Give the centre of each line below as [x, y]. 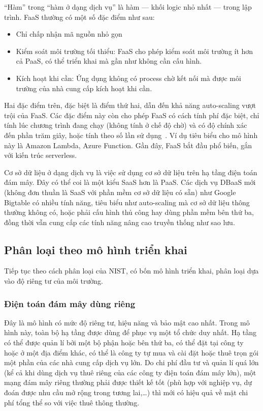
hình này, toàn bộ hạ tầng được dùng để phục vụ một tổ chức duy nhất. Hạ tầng [130, 332]
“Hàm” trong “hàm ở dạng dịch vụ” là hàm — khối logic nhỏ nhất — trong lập [128, 7]
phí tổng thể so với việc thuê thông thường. [72, 402]
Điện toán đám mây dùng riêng [70, 303]
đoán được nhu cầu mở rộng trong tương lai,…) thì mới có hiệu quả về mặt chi [126, 392]
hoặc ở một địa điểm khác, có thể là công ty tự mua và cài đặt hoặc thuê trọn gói [131, 352]
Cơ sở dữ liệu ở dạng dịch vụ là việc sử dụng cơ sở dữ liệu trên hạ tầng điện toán [131, 172]
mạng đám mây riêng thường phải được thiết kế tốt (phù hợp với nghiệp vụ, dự [128, 382]
